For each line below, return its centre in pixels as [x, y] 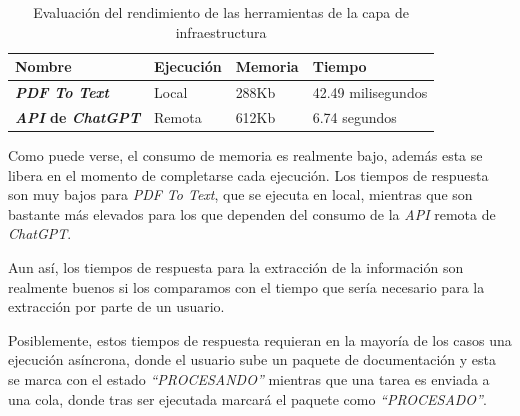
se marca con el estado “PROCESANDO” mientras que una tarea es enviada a [249, 378]
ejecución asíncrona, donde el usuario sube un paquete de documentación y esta [252, 359]
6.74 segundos [354, 116]
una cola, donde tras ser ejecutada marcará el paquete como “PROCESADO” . [247, 398]
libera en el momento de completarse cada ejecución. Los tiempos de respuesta [248, 174]
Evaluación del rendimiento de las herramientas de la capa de [221, 12]
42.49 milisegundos [370, 92]
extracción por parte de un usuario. [116, 306]
